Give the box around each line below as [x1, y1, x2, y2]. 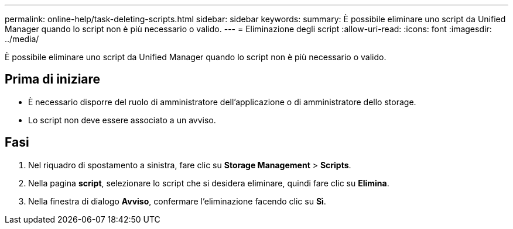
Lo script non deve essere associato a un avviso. [28, 114, 216, 125]
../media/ [5, 34, 39, 44]
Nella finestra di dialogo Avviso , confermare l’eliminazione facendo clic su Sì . [28, 196, 326, 206]
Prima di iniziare [5, 72, 101, 87]
